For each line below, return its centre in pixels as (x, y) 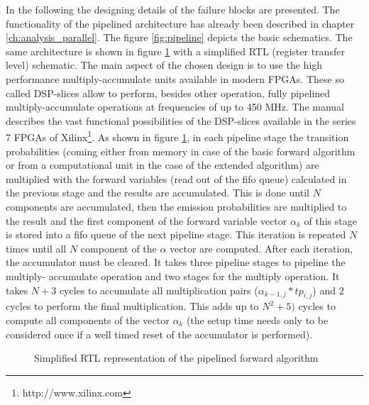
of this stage (330, 220)
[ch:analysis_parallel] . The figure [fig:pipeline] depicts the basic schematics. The (179, 37)
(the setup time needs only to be (257, 320)
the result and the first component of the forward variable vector (147, 220)
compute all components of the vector (88, 320)
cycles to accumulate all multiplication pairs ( (159, 290)
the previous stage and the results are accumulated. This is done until (158, 193)
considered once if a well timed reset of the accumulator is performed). (159, 334)
